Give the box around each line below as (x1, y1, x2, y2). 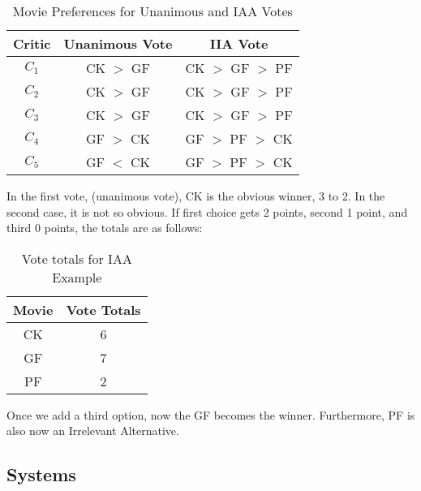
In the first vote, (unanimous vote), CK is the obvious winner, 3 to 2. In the (6, 187, 385, 204)
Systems (6, 462, 76, 487)
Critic (13, 34, 51, 53)
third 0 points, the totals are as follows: (6, 219, 203, 236)
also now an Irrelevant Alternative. (6, 422, 179, 439)
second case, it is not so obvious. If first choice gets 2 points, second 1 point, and (6, 203, 408, 220)
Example (52, 267, 102, 286)
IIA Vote (209, 34, 268, 53)
